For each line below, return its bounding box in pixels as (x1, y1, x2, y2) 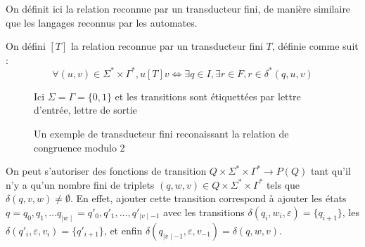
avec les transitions (163, 205, 245, 220)
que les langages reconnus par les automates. (6, 15, 198, 29)
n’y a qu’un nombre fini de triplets (6, 177, 155, 192)
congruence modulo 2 (34, 140, 125, 154)
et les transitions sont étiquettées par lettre (115, 88, 301, 103)
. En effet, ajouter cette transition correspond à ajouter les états (70, 191, 347, 206)
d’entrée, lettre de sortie (34, 102, 137, 117)
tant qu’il (310, 163, 351, 178)
